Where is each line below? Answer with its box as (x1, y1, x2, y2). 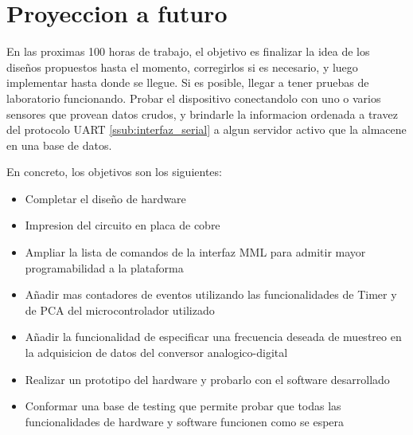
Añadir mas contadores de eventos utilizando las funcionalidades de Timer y (25, 286, 397, 303)
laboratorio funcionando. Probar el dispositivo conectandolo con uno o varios (6, 89, 381, 106)
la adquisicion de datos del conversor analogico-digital (25, 344, 288, 361)
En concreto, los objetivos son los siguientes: (6, 163, 222, 180)
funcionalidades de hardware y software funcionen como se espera (25, 413, 345, 429)
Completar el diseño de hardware (25, 190, 186, 206)
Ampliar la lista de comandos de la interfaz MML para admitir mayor (25, 244, 366, 261)
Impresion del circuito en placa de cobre (25, 217, 220, 233)
